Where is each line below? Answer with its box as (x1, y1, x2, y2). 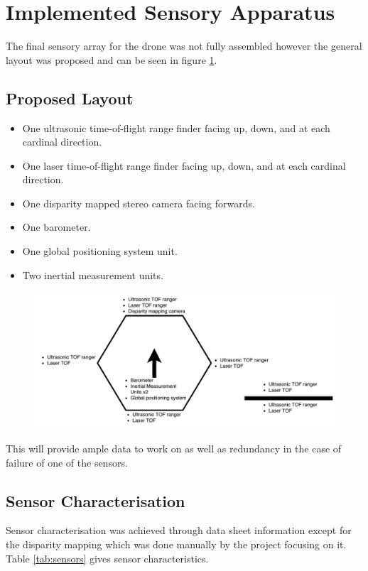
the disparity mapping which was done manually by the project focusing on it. (6, 536, 347, 551)
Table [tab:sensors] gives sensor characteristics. (6, 550, 209, 565)
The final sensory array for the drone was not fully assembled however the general (6, 38, 362, 53)
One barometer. (22, 219, 91, 234)
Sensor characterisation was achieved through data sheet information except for (6, 523, 352, 538)
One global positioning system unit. (22, 244, 178, 259)
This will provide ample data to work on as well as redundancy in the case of (6, 440, 342, 455)
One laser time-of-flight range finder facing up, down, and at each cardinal (22, 158, 346, 173)
